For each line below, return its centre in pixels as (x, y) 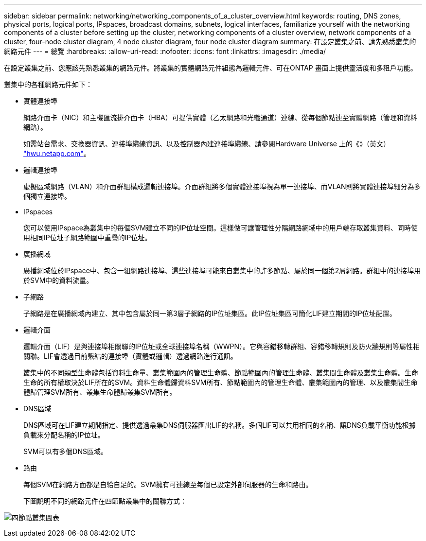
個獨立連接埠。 (47, 196)
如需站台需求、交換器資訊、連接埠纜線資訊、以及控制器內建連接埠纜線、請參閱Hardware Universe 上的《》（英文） (207, 144)
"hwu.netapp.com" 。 (57, 153)
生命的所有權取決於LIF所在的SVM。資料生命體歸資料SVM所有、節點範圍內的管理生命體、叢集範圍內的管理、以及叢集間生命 (221, 382)
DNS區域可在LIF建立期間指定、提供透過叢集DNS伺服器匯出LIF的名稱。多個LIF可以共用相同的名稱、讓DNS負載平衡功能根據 (220, 425)
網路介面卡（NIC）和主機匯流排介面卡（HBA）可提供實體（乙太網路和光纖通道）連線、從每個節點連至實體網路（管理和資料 (220, 117)
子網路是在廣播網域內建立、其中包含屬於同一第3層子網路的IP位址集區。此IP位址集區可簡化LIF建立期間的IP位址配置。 (210, 313)
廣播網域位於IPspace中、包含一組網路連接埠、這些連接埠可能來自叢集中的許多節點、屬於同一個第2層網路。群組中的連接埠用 (222, 270)
